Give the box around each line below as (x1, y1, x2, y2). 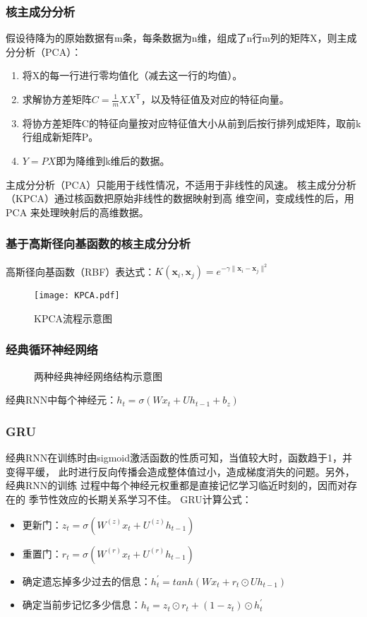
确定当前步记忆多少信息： (22, 597, 141, 612)
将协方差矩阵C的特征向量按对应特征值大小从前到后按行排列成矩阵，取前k (22, 115, 361, 130)
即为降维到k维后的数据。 (56, 153, 170, 168)
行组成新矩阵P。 (22, 129, 99, 144)
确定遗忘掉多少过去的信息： (22, 573, 151, 588)
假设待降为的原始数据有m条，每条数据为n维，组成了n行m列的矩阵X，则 (6, 30, 337, 45)
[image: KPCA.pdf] (34, 290, 120, 301)
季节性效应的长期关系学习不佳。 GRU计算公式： (28, 491, 252, 506)
